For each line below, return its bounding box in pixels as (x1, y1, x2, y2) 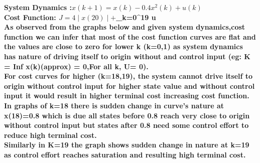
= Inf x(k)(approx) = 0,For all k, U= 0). (4, 61, 149, 71)
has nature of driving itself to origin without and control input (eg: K (4, 51, 250, 61)
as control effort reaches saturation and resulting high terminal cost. (4, 149, 246, 159)
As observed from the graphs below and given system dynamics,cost (4, 22, 245, 32)
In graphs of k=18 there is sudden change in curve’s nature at (4, 100, 224, 110)
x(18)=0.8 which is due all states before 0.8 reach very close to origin (4, 110, 250, 120)
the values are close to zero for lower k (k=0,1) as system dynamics (4, 41, 243, 52)
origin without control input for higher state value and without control (4, 80, 255, 91)
